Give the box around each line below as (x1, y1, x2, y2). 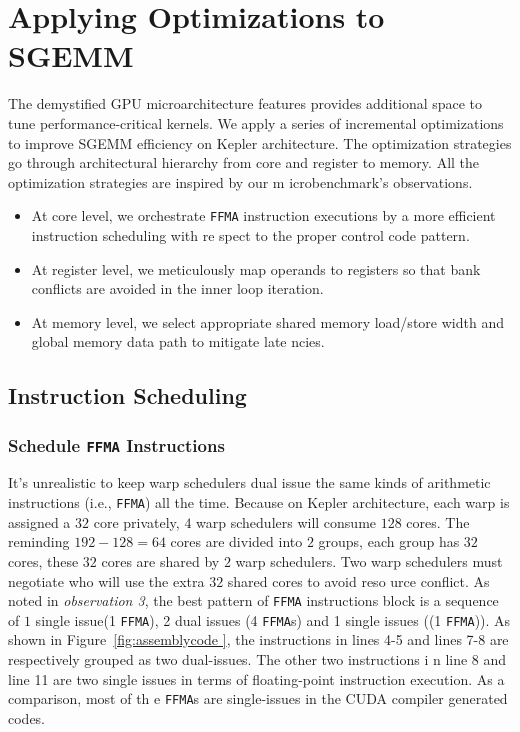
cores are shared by (101, 550, 220, 571)
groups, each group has (318, 531, 460, 552)
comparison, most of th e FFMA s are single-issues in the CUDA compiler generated (8, 688, 508, 709)
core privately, (93, 511, 180, 532)
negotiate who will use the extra (8, 570, 205, 591)
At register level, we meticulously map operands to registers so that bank (31, 258, 481, 279)
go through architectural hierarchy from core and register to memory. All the (8, 152, 480, 173)
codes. (8, 707, 46, 728)
